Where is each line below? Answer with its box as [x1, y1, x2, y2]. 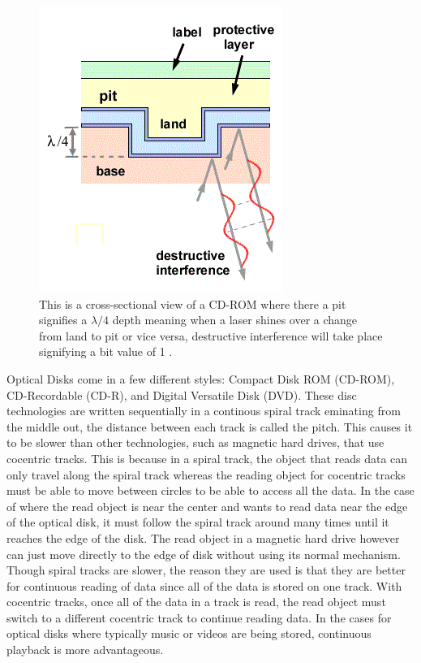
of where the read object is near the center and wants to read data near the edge [6, 497, 408, 514]
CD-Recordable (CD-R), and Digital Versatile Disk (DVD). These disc [6, 386, 357, 403]
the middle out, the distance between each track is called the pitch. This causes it [6, 418, 413, 435]
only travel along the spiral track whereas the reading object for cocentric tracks [6, 466, 406, 483]
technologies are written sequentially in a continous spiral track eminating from [6, 402, 401, 419]
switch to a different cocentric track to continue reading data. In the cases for [6, 609, 392, 626]
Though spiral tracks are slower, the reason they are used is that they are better [6, 561, 406, 578]
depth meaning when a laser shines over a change [112, 311, 358, 328]
